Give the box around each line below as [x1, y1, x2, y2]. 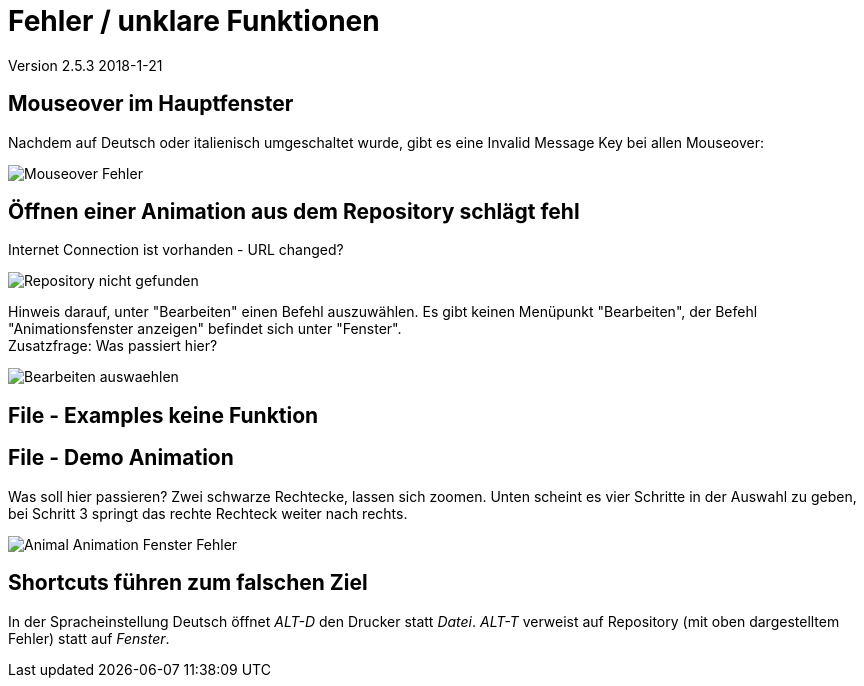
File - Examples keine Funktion [8, 402, 319, 428]
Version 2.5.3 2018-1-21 [8, 56, 163, 74]
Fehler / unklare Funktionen [8, 4, 380, 38]
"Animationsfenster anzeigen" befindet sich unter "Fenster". [8, 320, 402, 338]
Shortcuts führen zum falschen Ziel [8, 570, 368, 596]
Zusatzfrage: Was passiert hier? [8, 337, 218, 355]
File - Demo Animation [8, 445, 234, 471]
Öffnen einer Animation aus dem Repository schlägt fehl [8, 199, 580, 225]
